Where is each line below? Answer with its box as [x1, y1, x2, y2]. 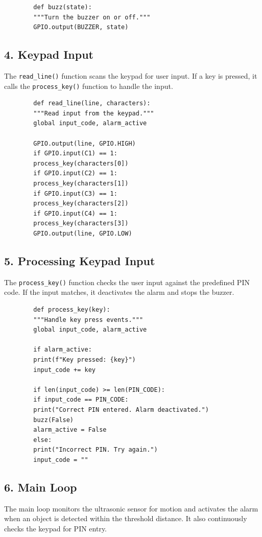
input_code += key [33, 366, 96, 373]
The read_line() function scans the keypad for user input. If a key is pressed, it [4, 70, 257, 81]
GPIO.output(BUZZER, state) [33, 24, 129, 31]
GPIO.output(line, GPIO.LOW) [33, 230, 132, 238]
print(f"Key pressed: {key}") [33, 356, 136, 364]
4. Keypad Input [4, 46, 93, 62]
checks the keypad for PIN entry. [4, 523, 107, 533]
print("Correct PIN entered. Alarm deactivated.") [33, 406, 209, 413]
